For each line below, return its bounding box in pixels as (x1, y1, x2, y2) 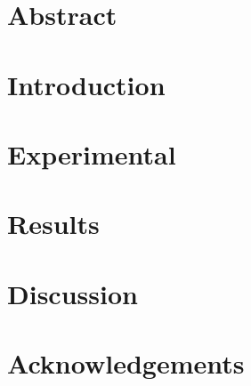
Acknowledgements (7, 345, 245, 382)
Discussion (7, 275, 138, 311)
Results (7, 205, 100, 242)
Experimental (7, 135, 176, 172)
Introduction (7, 66, 166, 102)
